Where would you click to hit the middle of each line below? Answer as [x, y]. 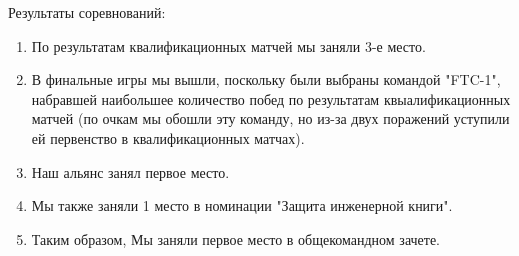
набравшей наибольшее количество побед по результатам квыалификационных [271, 98]
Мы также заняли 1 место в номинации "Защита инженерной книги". [242, 205]
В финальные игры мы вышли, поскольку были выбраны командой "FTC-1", [266, 79]
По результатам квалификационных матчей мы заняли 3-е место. [228, 45]
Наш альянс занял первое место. [130, 171]
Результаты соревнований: [87, 12]
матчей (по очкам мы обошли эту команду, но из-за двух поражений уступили [270, 118]
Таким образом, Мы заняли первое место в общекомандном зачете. [236, 238]
